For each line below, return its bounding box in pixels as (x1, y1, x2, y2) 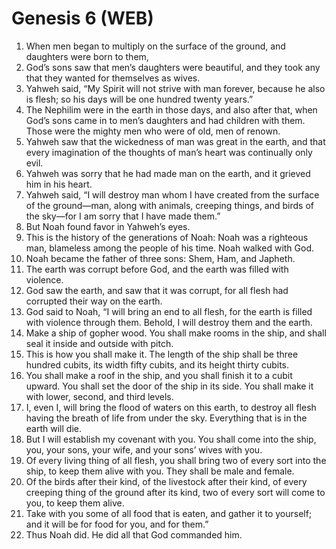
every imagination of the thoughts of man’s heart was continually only (25, 146, 313, 158)
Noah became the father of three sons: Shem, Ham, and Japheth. (25, 252, 296, 264)
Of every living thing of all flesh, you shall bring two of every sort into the (25, 454, 327, 466)
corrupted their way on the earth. (25, 295, 163, 307)
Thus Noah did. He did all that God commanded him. (25, 528, 243, 541)
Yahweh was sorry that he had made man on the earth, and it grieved (25, 167, 311, 179)
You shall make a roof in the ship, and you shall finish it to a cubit (25, 369, 293, 381)
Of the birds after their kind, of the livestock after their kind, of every (25, 475, 308, 487)
